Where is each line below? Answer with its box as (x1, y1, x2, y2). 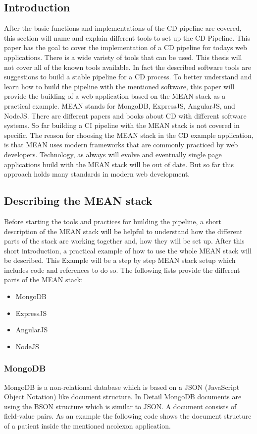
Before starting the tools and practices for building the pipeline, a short (4, 216, 222, 226)
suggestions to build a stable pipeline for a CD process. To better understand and (4, 71, 252, 82)
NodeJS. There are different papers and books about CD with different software (4, 110, 247, 121)
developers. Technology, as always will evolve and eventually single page (4, 149, 222, 159)
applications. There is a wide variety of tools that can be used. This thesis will (4, 52, 242, 62)
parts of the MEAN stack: (4, 274, 83, 285)
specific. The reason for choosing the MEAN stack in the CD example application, (4, 129, 254, 140)
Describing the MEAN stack (4, 193, 153, 208)
